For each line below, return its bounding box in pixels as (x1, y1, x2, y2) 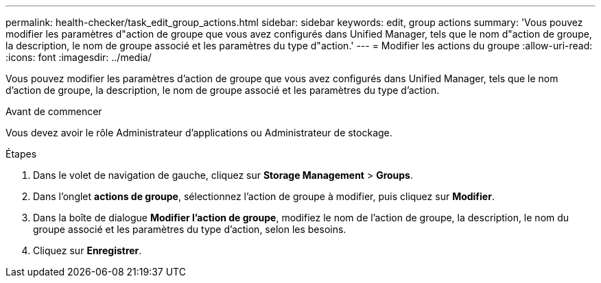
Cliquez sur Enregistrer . (33, 245, 142, 256)
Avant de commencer (5, 106, 102, 117)
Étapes (5, 148, 37, 160)
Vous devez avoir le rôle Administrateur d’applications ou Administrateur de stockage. (5, 127, 392, 138)
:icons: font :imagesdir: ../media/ (5, 51, 152, 63)
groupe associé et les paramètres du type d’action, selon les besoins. (33, 223, 346, 235)
